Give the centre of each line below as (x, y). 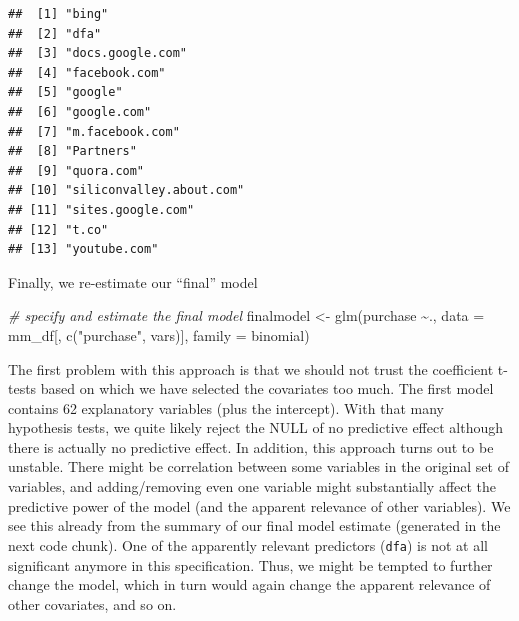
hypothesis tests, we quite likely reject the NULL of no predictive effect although (256, 427)
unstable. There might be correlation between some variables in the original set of (258, 466)
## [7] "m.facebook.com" (94, 131)
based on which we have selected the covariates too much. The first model (267, 388)
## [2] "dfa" (55, 33)
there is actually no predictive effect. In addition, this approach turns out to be (251, 446)
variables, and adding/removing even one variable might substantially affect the (252, 486)
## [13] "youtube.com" (83, 249)
